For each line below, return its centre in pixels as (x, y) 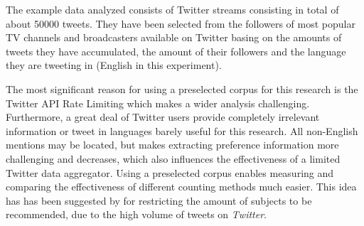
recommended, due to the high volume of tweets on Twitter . (136, 214)
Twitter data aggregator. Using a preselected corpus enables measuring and (170, 172)
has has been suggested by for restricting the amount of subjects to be (159, 200)
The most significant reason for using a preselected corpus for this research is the (182, 88)
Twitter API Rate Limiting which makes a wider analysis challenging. (158, 103)
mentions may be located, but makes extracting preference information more (172, 145)
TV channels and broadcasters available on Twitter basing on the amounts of (174, 37)
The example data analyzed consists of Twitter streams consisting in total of (172, 9)
